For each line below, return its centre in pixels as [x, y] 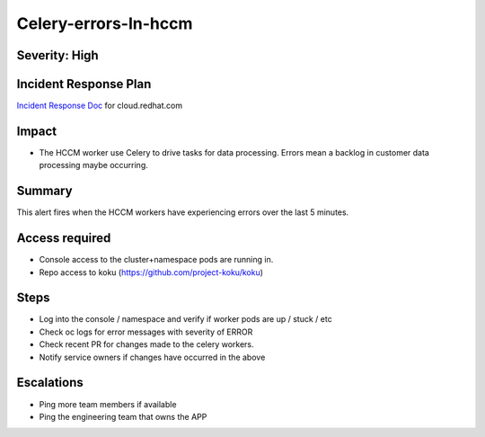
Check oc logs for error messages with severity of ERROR [146, 332]
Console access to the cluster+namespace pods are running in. [156, 260]
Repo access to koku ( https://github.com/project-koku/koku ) [151, 272]
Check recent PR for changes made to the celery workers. [147, 344]
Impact [37, 131]
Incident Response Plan [84, 84]
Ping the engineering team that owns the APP [123, 416]
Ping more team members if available [108, 404]
